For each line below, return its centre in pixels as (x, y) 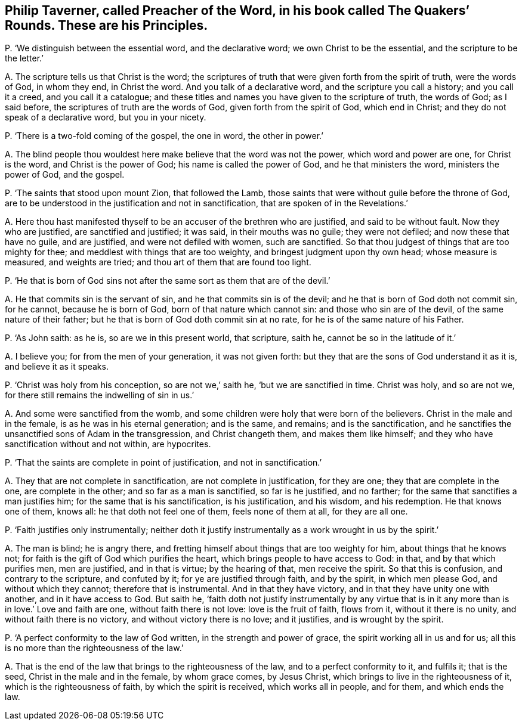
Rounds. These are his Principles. (106, 25)
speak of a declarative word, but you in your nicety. (106, 117)
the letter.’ (24, 58)
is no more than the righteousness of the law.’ (94, 648)
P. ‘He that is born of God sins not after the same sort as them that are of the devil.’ (168, 281)
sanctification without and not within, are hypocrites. (108, 444)
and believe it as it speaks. (57, 367)
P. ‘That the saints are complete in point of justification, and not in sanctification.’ (163, 463)
